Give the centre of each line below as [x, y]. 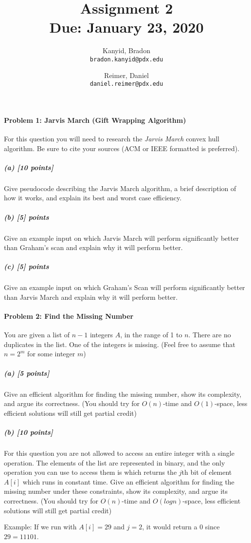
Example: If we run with [40, 527]
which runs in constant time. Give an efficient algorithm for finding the [128, 481]
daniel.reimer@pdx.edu [126, 84]
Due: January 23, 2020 [126, 27]
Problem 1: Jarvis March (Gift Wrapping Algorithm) [95, 120]
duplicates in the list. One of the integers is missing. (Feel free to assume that [120, 344]
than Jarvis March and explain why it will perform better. [91, 297]
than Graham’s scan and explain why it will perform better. [93, 247]
